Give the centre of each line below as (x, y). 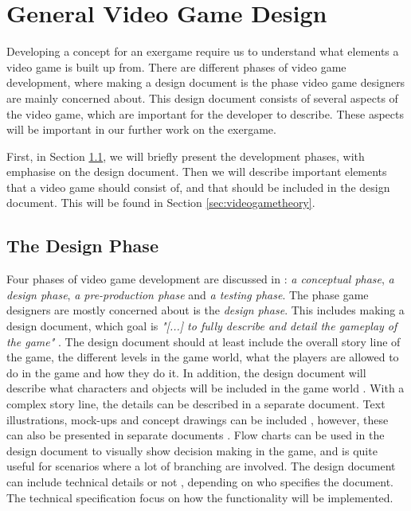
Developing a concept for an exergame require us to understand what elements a (203, 51)
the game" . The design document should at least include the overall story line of (204, 341)
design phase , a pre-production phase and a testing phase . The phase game (188, 294)
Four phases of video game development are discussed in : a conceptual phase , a (200, 279)
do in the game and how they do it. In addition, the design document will (186, 372)
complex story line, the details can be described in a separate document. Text (196, 404)
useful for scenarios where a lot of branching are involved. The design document (201, 466)
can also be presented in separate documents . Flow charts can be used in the (196, 435)
